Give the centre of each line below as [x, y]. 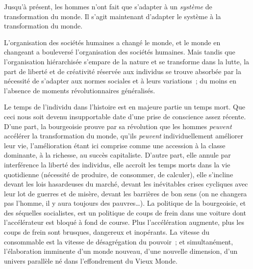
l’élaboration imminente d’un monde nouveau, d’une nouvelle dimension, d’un [121, 251]
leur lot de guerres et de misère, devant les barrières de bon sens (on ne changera [126, 193]
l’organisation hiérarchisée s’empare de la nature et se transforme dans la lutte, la [127, 61]
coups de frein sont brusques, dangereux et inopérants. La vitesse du [107, 232]
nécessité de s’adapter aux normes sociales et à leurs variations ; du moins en [120, 81]
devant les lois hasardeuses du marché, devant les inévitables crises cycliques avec [126, 184]
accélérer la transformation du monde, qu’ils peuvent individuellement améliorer [124, 136]
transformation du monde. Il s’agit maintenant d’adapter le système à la [113, 16]
